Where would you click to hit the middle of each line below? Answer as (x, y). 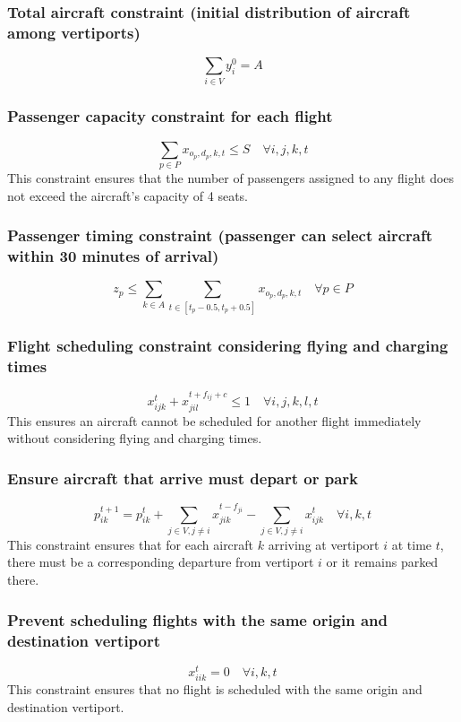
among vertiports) (74, 32)
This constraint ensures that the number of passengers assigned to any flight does (231, 178)
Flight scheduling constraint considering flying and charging (228, 345)
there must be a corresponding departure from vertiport (161, 562)
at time (412, 544)
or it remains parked (382, 562)
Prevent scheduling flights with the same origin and (197, 619)
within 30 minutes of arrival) (113, 256)
